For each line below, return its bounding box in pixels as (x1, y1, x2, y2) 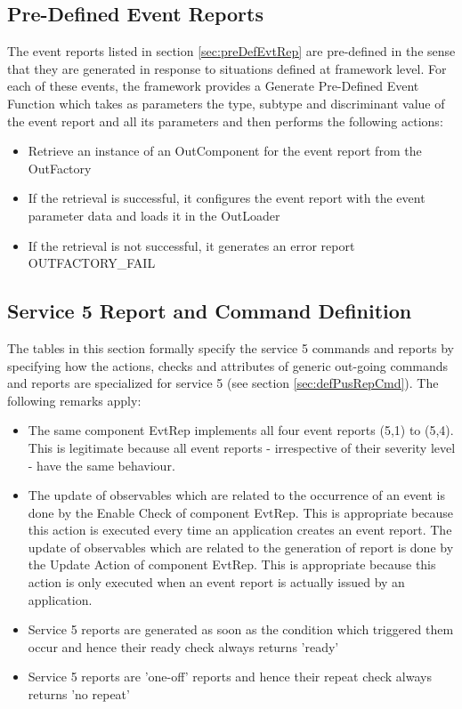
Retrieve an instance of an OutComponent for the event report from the (28, 141, 422, 160)
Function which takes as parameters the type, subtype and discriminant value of (7, 93, 445, 112)
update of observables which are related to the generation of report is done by (28, 537, 454, 556)
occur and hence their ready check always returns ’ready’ (28, 637, 339, 656)
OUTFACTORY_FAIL (28, 254, 156, 272)
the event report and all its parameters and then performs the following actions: (7, 111, 443, 130)
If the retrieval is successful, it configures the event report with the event (28, 189, 426, 207)
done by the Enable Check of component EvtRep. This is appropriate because (28, 503, 454, 521)
